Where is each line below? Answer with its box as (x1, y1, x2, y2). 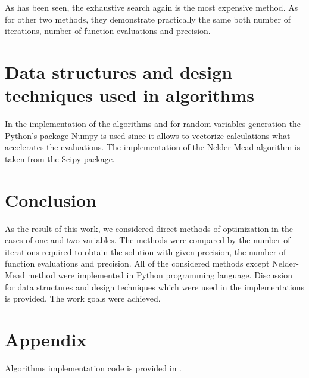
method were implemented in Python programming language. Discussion (27, 268, 292, 281)
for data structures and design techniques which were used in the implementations (5, 280, 305, 293)
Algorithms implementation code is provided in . (5, 361, 182, 374)
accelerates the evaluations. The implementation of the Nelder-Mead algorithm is (5, 141, 301, 153)
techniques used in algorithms (5, 83, 254, 107)
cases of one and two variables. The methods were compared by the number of (5, 234, 291, 246)
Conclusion (5, 187, 97, 212)
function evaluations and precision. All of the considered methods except (5, 257, 270, 269)
